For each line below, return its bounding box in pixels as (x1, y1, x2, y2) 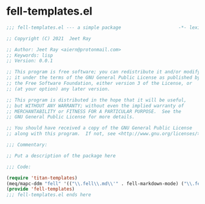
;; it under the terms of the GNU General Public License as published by (6, 75, 201, 81)
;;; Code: (6, 164, 32, 170)
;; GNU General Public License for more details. (6, 114, 135, 120)
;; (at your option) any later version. (6, 86, 111, 92)
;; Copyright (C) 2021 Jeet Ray (6, 35, 92, 42)
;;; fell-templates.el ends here (6, 192, 92, 198)
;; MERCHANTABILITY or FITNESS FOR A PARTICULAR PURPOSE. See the (6, 108, 182, 114)
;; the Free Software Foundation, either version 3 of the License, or (6, 81, 192, 87)
